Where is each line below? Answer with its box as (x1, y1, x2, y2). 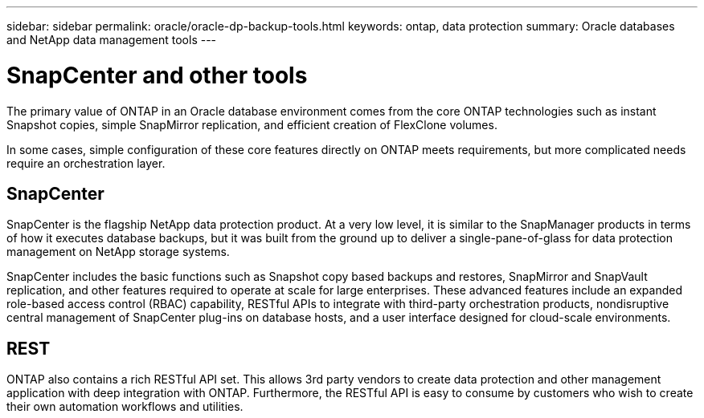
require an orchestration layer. (6, 156, 166, 170)
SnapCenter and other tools (6, 61, 308, 89)
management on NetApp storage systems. (6, 245, 230, 259)
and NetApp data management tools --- (6, 33, 217, 47)
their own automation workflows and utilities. (6, 400, 244, 414)
